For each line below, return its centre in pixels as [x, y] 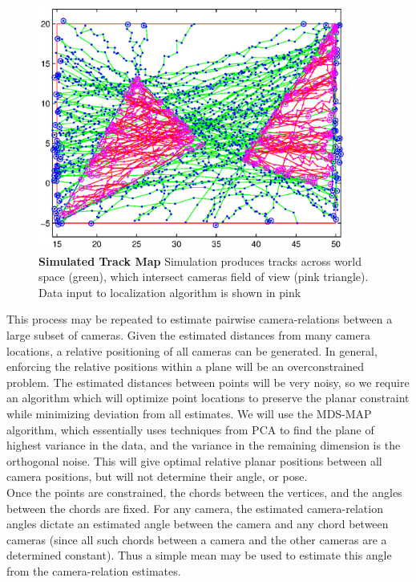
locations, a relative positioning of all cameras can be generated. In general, [192, 350]
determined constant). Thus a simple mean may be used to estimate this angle [199, 555]
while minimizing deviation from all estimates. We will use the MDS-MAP [189, 413]
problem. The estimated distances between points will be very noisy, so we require [208, 382]
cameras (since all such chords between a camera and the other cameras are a [197, 539]
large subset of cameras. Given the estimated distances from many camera [189, 334]
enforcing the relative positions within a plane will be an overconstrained [186, 366]
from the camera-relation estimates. [94, 570]
